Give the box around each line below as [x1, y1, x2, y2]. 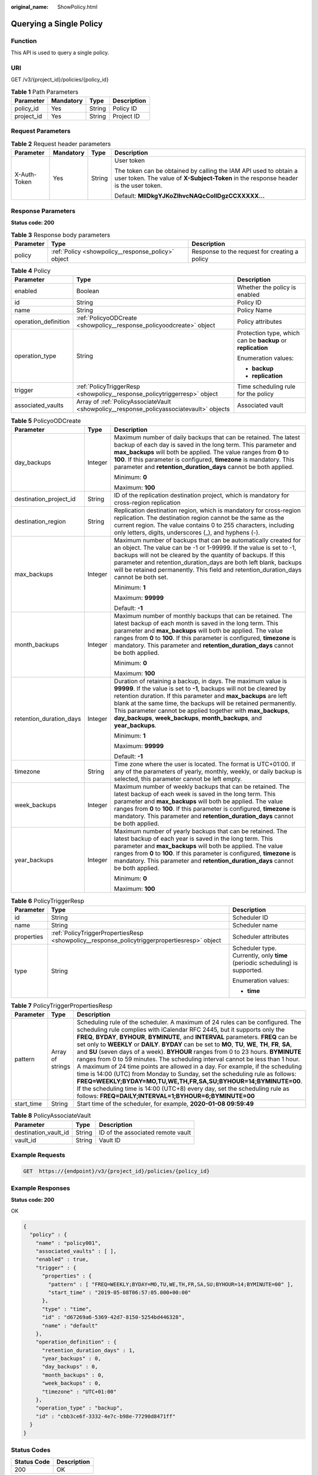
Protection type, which [237, 329, 300, 337]
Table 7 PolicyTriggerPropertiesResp [11, 1002, 113, 1010]
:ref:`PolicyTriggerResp [76, 382, 141, 391]
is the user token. [114, 182, 163, 190]
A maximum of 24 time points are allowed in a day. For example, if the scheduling [77, 1063, 302, 1071]
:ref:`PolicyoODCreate [76, 314, 137, 322]
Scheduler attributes [232, 932, 289, 940]
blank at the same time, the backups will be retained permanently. [114, 699, 297, 707]
